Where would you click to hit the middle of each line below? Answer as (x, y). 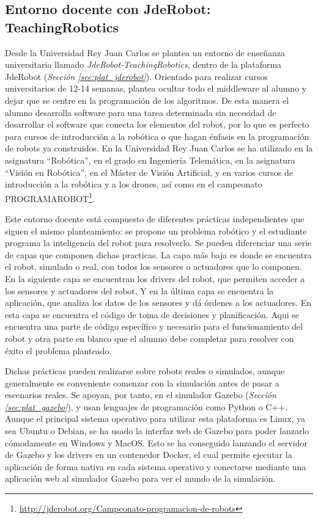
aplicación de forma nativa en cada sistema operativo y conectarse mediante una (156, 466)
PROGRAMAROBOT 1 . (50, 197)
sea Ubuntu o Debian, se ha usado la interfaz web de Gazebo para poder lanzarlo (157, 431)
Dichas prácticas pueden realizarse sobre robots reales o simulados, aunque (145, 371)
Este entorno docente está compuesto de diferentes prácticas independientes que (155, 218)
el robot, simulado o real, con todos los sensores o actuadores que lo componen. (153, 267)
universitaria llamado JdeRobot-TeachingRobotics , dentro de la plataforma (143, 64)
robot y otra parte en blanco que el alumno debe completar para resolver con (150, 338)
